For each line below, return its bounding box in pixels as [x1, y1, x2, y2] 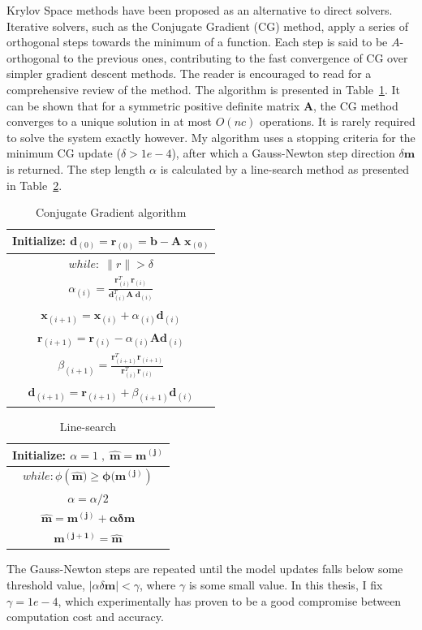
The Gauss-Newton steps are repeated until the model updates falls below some [6, 560, 403, 577]
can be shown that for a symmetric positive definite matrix [6, 97, 300, 114]
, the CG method [313, 97, 398, 114]
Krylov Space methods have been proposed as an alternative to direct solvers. [6, 2, 393, 18]
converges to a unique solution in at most [6, 113, 213, 130]
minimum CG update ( [6, 145, 121, 162]
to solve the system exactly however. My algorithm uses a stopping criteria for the [6, 128, 416, 145]
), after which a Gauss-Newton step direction [171, 145, 395, 162]
